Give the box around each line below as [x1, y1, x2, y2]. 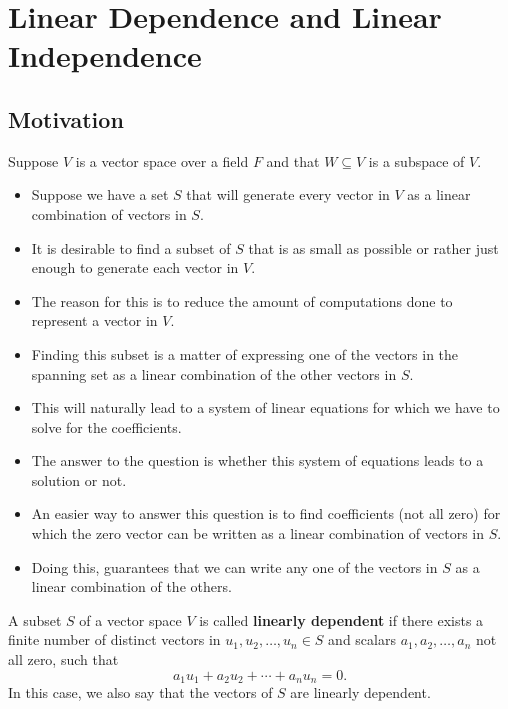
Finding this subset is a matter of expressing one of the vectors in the [31, 343, 459, 364]
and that [266, 150, 320, 171]
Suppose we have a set [31, 184, 169, 205]
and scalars [328, 629, 396, 650]
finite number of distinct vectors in [8, 629, 221, 650]
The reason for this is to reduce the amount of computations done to [31, 290, 453, 311]
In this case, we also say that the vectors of [8, 682, 273, 703]
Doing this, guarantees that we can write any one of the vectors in [31, 556, 438, 577]
